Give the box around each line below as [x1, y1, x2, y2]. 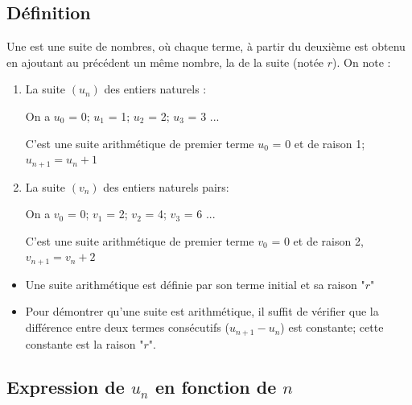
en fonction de [154, 374, 277, 399]
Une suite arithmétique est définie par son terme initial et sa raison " [25, 275, 365, 292]
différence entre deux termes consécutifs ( [25, 319, 229, 336]
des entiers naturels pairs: [103, 178, 229, 195]
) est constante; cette [280, 319, 384, 336]
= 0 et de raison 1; [272, 134, 365, 151]
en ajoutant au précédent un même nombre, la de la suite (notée [6, 53, 324, 70]
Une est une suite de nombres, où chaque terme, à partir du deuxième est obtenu [6, 38, 406, 55]
